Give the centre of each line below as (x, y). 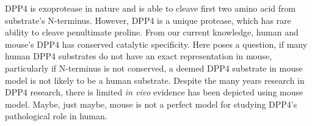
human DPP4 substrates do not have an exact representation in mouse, (139, 56)
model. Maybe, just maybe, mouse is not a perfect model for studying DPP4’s (151, 104)
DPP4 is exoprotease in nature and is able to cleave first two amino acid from (151, 8)
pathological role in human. (56, 116)
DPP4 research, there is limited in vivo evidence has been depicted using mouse (154, 92)
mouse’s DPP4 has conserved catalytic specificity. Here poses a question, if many (156, 44)
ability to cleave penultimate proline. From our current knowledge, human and (152, 32)
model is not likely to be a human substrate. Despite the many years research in (155, 80)
